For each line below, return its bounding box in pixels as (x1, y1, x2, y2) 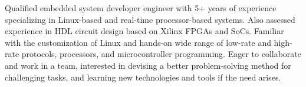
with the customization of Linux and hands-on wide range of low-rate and (5, 36, 271, 48)
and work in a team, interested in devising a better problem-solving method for (5, 59, 291, 71)
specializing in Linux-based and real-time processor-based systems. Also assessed (5, 13, 295, 25)
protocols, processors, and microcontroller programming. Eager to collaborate (21, 48, 302, 60)
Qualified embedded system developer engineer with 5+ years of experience (5, 2, 277, 14)
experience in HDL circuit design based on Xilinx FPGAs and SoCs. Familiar (5, 25, 284, 37)
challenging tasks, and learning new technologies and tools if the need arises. (5, 71, 281, 83)
